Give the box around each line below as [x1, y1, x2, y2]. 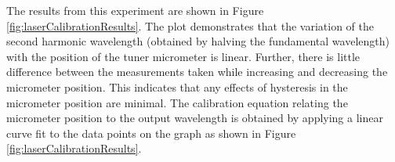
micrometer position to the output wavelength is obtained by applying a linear [6, 110, 383, 126]
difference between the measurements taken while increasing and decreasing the [6, 63, 388, 80]
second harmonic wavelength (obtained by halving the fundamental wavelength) [6, 33, 390, 49]
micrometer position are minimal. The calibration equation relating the [6, 94, 348, 110]
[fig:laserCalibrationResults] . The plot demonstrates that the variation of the [6, 17, 374, 34]
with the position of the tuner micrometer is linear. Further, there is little [6, 48, 361, 64]
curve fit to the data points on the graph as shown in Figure [6, 124, 296, 141]
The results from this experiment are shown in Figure [6, 2, 264, 18]
